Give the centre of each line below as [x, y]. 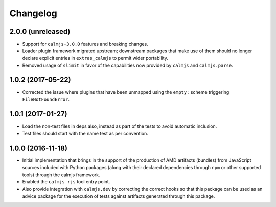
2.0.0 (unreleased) [40, 32]
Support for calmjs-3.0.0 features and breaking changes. [85, 44]
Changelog [33, 13]
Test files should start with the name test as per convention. [85, 133]
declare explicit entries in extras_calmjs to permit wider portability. [95, 58]
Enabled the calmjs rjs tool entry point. [66, 181]
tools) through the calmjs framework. [61, 175]
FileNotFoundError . [46, 99]
